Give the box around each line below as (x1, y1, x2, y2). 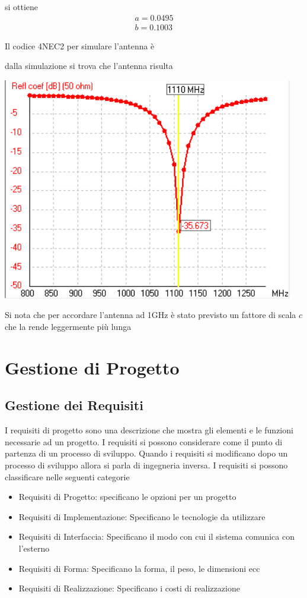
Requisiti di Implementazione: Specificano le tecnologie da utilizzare (18, 510, 266, 523)
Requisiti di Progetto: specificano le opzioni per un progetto (18, 490, 236, 503)
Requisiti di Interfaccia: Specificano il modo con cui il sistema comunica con (18, 530, 295, 543)
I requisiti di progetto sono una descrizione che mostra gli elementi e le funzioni (5, 424, 293, 436)
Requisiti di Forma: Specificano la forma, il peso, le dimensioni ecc (18, 562, 260, 574)
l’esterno (18, 542, 50, 554)
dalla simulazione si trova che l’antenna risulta (5, 59, 173, 72)
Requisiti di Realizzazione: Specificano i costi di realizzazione (18, 582, 240, 594)
